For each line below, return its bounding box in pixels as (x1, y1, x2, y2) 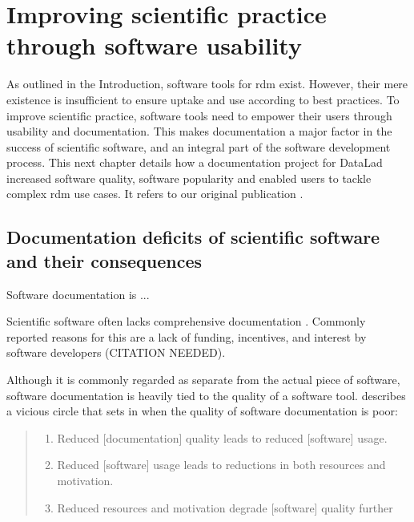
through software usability (6, 29, 302, 62)
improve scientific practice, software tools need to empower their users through (6, 107, 392, 123)
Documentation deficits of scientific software (6, 225, 380, 249)
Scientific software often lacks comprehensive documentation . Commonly (6, 313, 366, 330)
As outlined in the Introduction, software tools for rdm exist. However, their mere (6, 75, 408, 92)
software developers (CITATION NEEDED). (6, 344, 226, 361)
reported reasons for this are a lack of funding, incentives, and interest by (6, 328, 367, 345)
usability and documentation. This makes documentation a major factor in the (6, 123, 392, 140)
